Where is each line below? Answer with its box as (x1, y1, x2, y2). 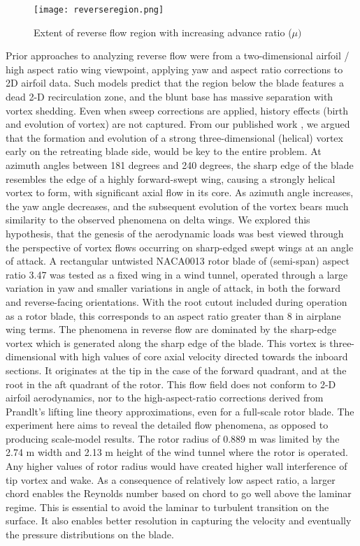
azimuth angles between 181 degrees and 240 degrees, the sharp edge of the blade (6, 158, 354, 172)
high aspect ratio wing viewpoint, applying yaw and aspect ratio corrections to (6, 61, 343, 76)
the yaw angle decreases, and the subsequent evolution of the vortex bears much (6, 198, 349, 213)
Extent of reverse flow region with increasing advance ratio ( (34, 24, 292, 39)
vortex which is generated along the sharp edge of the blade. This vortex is (6, 335, 326, 350)
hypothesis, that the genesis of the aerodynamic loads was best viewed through (6, 226, 344, 240)
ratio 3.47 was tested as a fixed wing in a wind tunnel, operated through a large (6, 267, 348, 281)
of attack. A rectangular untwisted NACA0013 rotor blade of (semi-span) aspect (6, 253, 350, 268)
